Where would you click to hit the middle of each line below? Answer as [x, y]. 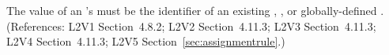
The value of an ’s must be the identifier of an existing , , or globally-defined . [195, 10]
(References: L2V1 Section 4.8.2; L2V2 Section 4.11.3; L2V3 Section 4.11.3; [191, 26]
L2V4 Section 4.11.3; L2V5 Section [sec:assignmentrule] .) [146, 41]
